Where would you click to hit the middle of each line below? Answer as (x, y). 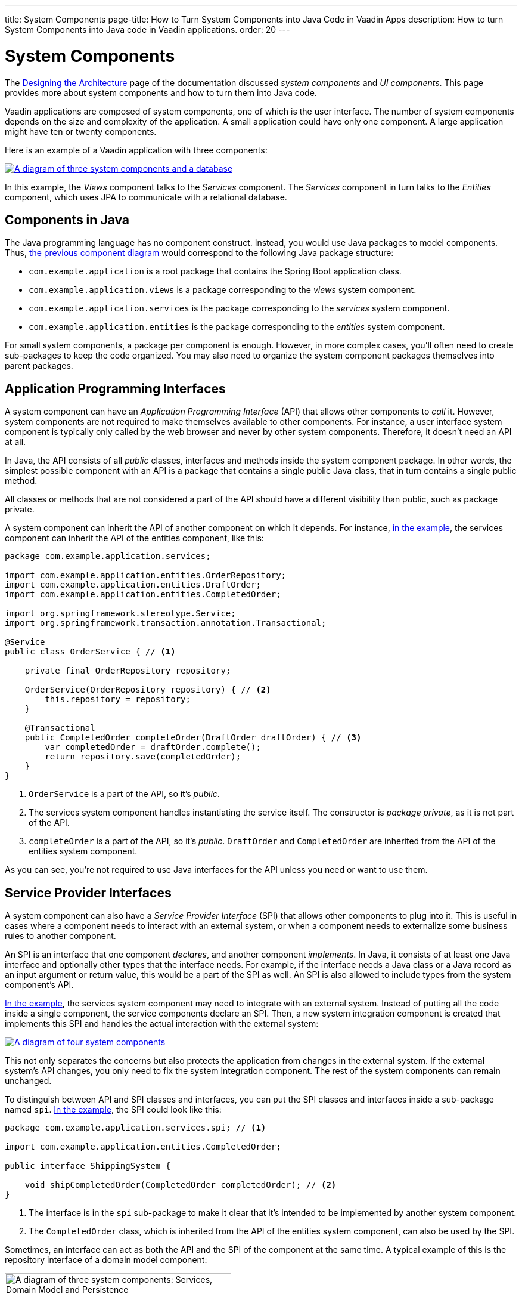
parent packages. (39, 366)
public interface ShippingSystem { (88, 1166)
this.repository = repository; (118, 700)
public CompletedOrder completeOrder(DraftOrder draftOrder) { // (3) (193, 738)
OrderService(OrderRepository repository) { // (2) (148, 690)
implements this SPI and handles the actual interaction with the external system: (162, 1024)
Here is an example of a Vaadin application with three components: (136, 150)
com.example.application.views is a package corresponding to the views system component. (223, 290)
